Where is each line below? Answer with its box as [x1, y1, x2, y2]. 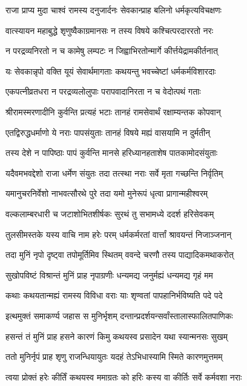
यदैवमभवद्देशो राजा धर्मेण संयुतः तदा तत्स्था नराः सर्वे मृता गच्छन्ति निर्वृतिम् [5, 166, 223, 179]
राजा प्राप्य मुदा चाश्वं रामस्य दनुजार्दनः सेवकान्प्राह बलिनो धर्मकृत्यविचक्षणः [5, 4, 222, 16]
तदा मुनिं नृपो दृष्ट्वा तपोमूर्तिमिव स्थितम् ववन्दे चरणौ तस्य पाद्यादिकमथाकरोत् [5, 248, 234, 261]
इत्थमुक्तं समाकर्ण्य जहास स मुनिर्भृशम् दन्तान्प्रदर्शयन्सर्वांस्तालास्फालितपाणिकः [5, 309, 233, 322]
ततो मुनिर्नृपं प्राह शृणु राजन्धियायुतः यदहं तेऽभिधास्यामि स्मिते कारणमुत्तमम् [5, 350, 223, 363]
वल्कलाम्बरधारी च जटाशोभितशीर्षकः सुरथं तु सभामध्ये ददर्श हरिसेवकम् [5, 207, 214, 220]
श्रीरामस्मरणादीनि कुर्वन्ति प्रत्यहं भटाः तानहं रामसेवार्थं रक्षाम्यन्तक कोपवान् [5, 105, 221, 118]
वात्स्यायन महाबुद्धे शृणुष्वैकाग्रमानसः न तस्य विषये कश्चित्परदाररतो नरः [5, 24, 213, 36]
